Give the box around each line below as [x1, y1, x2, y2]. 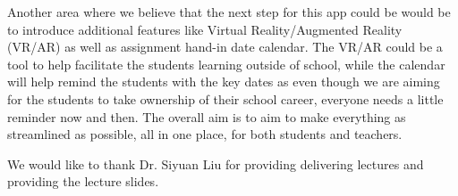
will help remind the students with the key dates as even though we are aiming [7, 72, 440, 91]
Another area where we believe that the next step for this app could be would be [7, 3, 451, 20]
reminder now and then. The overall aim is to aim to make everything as [7, 107, 406, 126]
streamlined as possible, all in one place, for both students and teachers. [7, 125, 403, 143]
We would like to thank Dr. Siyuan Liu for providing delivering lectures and [7, 154, 424, 173]
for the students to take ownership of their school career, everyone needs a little [7, 89, 444, 108]
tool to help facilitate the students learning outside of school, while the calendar [7, 54, 445, 73]
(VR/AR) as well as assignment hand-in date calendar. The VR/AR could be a [7, 37, 443, 56]
